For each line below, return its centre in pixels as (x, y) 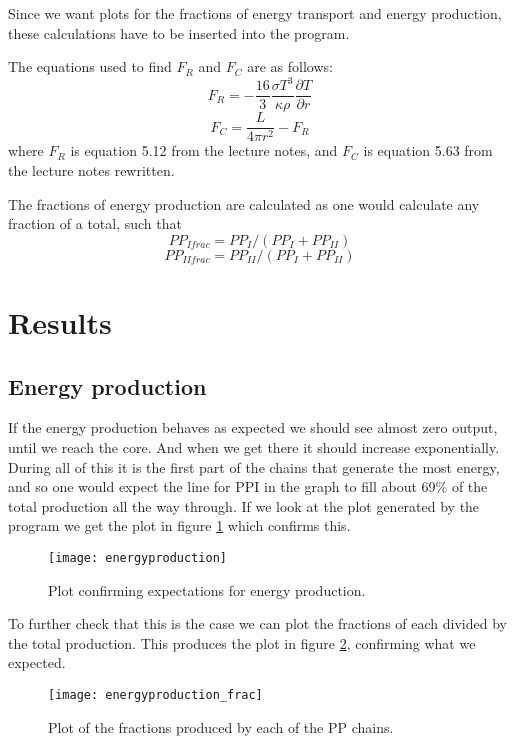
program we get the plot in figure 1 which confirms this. (179, 525)
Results (60, 321)
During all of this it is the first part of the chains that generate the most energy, (254, 466)
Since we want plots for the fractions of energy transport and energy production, (255, 13)
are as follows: (290, 66)
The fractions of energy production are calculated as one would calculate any (244, 203)
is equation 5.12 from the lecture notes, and (204, 150)
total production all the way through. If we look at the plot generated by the (244, 505)
